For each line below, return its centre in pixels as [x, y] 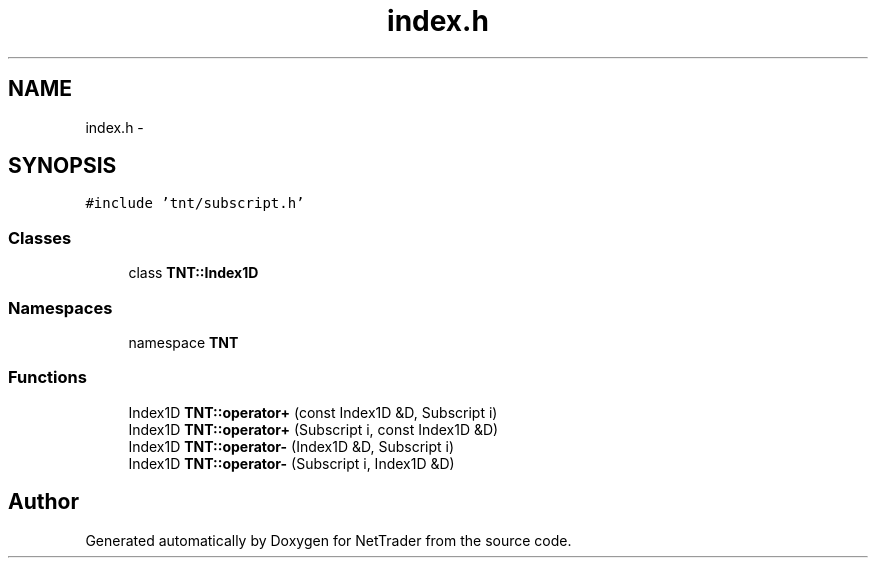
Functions [47, 377]
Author [43, 502]
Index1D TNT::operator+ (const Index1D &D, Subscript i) [313, 412]
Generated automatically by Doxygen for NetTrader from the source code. [328, 540]
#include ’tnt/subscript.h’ [195, 203]
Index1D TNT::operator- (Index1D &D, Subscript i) [291, 446]
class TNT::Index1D [193, 273]
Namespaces [60, 307]
